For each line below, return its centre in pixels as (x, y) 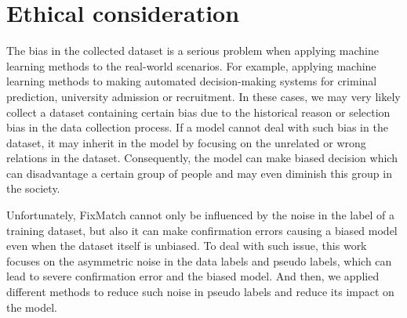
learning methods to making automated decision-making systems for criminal (192, 81)
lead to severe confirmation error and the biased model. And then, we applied (193, 276)
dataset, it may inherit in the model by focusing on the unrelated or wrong (186, 142)
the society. (33, 188)
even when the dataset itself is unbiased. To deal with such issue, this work (187, 246)
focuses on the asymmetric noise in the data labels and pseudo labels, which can (199, 260)
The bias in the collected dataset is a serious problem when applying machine (193, 51)
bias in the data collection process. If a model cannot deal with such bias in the (197, 127)
